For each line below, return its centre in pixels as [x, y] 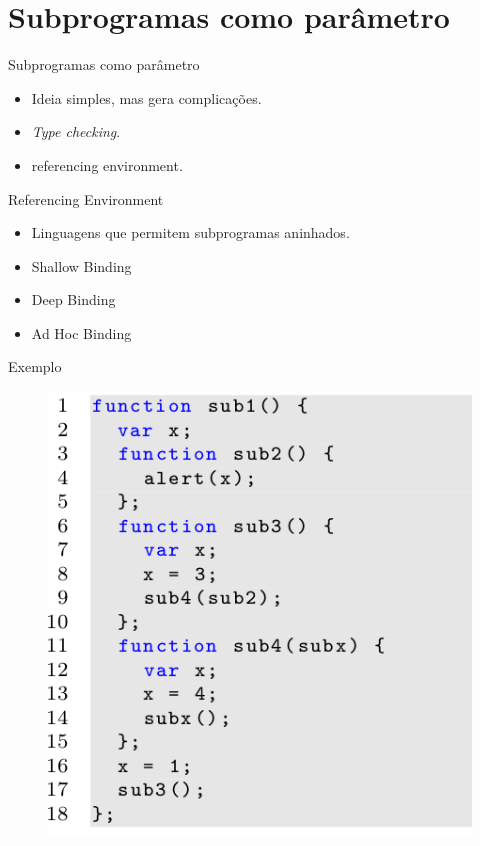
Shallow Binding [81, 265]
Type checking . [76, 131]
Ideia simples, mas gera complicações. [146, 97]
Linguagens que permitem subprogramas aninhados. [190, 232]
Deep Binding [73, 299]
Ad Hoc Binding [81, 332]
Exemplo [35, 366]
